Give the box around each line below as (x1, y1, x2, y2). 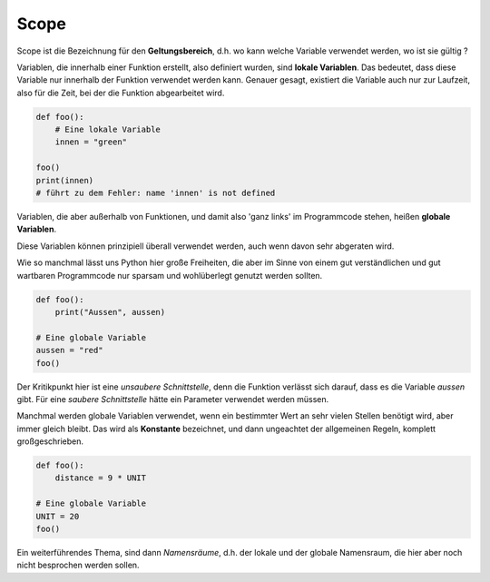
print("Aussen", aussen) (54, 307, 166, 317)
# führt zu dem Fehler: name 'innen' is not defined (35, 188, 276, 199)
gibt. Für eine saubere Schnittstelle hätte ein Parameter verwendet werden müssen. (16, 393, 329, 404)
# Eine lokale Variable (54, 124, 161, 135)
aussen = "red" (35, 345, 103, 356)
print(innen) (35, 175, 94, 185)
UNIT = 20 (35, 511, 80, 521)
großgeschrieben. (16, 436, 84, 447)
